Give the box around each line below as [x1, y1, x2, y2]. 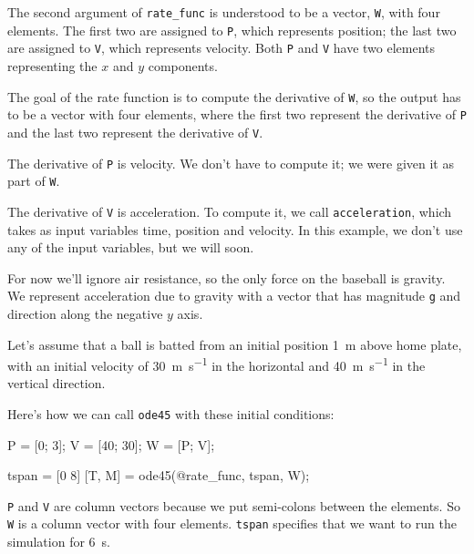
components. [148, 56, 218, 75]
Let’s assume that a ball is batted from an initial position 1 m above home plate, [7, 334, 462, 354]
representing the [7, 56, 98, 75]
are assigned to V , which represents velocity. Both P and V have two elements [7, 38, 435, 57]
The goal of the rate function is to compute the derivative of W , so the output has [7, 87, 461, 106]
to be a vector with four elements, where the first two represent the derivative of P [7, 105, 467, 124]
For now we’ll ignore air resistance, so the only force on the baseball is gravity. [7, 268, 446, 287]
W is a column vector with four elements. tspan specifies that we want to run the [7, 514, 457, 533]
